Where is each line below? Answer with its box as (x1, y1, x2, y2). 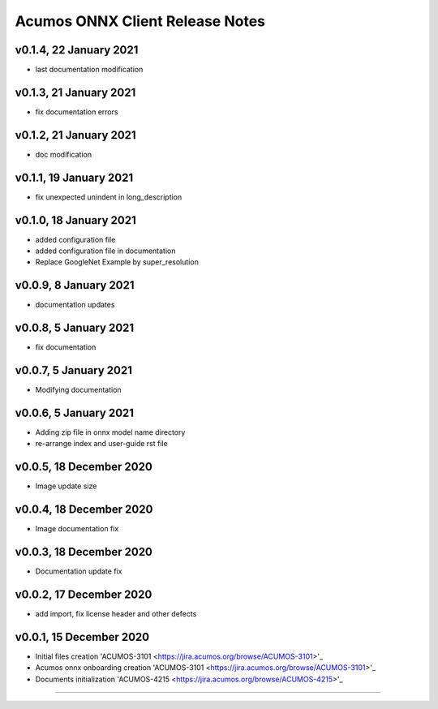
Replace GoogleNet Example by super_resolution (35, 257, 199, 267)
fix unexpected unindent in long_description (35, 191, 182, 202)
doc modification (35, 149, 92, 159)
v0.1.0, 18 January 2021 (15, 213, 137, 227)
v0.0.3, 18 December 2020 (15, 545, 153, 559)
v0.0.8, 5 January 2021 (15, 321, 135, 335)
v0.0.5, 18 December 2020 (15, 460, 153, 474)
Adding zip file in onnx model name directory (35, 428, 186, 437)
